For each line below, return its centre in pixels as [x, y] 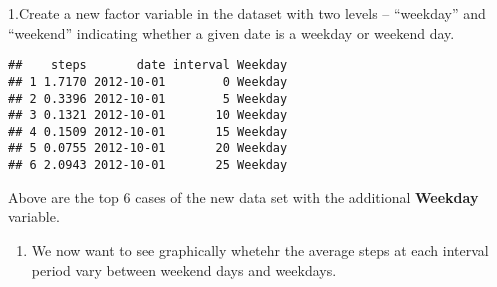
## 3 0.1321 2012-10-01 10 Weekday [148, 115]
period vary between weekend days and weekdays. [184, 269]
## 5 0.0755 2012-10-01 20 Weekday [148, 148]
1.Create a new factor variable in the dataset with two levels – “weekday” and [247, 13]
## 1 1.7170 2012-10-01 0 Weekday [148, 81]
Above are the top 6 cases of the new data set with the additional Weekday [243, 196]
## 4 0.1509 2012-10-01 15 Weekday [148, 131]
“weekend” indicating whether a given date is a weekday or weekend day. [231, 32]
